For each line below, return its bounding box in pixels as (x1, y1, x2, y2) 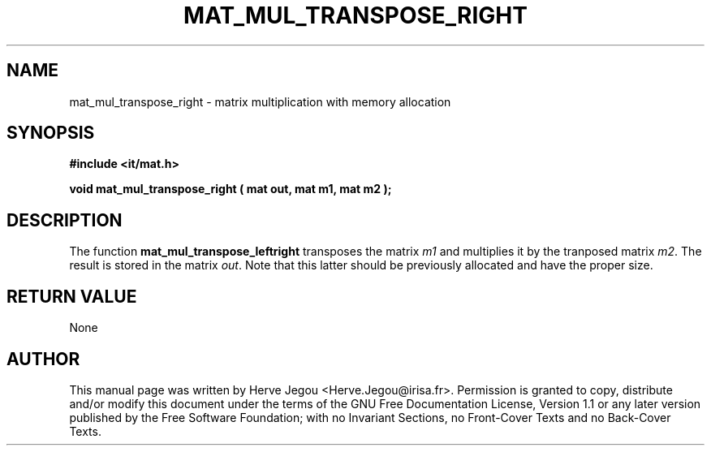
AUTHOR (6, 348, 80, 369)
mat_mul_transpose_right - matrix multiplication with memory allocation (69, 94, 451, 109)
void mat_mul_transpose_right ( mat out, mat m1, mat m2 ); (69, 182, 392, 196)
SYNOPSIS (6, 123, 95, 144)
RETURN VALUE (6, 286, 137, 307)
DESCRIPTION (6, 209, 123, 230)
